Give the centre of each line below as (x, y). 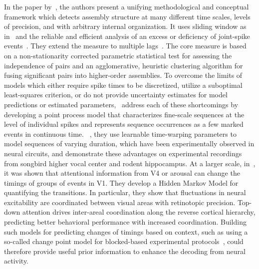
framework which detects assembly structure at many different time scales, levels (127, 16)
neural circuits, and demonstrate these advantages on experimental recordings (123, 153)
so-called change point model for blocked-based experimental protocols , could (124, 241)
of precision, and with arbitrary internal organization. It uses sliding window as (125, 26)
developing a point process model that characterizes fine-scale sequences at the (124, 114)
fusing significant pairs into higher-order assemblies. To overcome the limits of (123, 75)
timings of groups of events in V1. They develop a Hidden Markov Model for (121, 182)
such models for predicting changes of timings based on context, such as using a (126, 231)
